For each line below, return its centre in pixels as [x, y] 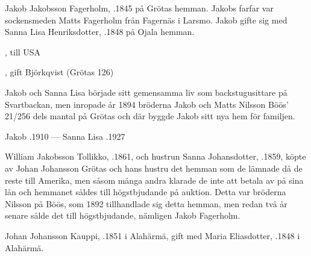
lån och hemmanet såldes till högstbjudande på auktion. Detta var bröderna [146, 192]
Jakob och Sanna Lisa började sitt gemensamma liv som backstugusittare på [146, 92]
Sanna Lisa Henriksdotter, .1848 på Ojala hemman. [100, 32]
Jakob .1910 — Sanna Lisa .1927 [65, 136]
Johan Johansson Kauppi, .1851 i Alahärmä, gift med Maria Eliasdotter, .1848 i [152, 235]
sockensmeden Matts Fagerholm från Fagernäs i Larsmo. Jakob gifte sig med [146, 20]
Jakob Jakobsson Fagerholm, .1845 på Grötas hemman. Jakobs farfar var [139, 8]
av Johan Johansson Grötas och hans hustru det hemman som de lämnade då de [154, 168]
